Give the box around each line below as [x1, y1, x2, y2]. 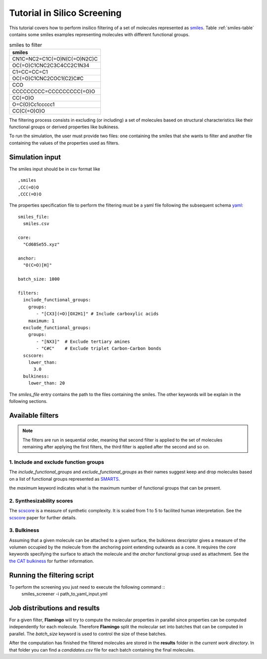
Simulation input [9, 153, 61, 161]
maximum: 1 [28, 318, 55, 324]
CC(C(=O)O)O [12, 107, 45, 114]
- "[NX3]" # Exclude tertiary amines [36, 338, 131, 344]
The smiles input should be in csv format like [9, 166, 100, 172]
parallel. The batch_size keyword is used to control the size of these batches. [9, 631, 167, 637]
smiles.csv [23, 221, 49, 226]
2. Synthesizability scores [9, 497, 73, 504]
